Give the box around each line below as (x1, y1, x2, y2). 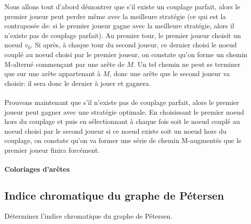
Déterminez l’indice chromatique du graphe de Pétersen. (4, 210, 172, 221)
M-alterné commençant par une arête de (4, 59, 125, 69)
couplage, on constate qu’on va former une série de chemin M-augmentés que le (4, 135, 242, 145)
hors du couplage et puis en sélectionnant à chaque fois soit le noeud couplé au (4, 116, 240, 126)
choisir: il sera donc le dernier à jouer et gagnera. (4, 78, 151, 88)
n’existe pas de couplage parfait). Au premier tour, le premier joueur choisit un (4, 30, 241, 40)
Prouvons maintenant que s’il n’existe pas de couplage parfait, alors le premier (4, 97, 239, 107)
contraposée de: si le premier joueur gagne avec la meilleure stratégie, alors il (4, 20, 234, 31)
